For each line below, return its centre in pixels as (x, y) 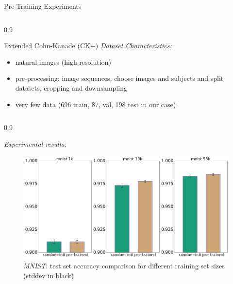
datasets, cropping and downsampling (71, 87)
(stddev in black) (49, 275)
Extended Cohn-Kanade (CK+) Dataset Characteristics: (88, 46)
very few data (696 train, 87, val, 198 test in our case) (96, 104)
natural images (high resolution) (63, 62)
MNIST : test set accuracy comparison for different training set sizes (124, 265)
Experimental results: (35, 143)
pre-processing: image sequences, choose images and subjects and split (119, 78)
